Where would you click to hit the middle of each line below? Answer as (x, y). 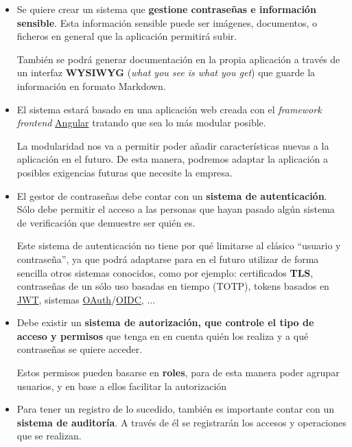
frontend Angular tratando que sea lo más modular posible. (141, 123)
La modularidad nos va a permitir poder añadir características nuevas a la (173, 145)
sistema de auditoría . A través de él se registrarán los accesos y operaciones (181, 422)
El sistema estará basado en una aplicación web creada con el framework (169, 109)
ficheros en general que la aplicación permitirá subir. (127, 36)
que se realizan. (49, 436)
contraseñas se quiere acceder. (80, 349)
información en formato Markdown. (91, 85)
